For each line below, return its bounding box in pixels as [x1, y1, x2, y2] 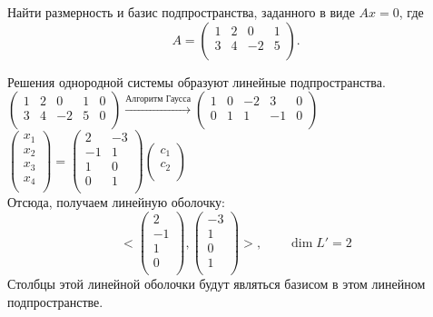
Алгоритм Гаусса [125, 94, 192, 104]
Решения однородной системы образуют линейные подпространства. [7, 72, 386, 91]
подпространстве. [7, 292, 103, 311]
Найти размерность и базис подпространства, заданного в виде [7, 3, 355, 21]
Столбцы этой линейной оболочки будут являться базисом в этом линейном [7, 274, 426, 293]
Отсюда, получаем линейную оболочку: [7, 193, 225, 212]
